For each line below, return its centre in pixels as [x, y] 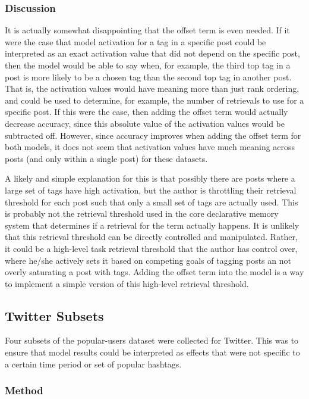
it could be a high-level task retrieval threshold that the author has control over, [151, 248]
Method [24, 390]
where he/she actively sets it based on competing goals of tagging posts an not [148, 260]
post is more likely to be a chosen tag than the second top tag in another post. [148, 77]
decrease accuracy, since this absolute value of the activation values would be [145, 123]
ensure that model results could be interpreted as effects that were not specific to [152, 352]
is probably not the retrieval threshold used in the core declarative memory [142, 213]
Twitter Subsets [54, 315]
